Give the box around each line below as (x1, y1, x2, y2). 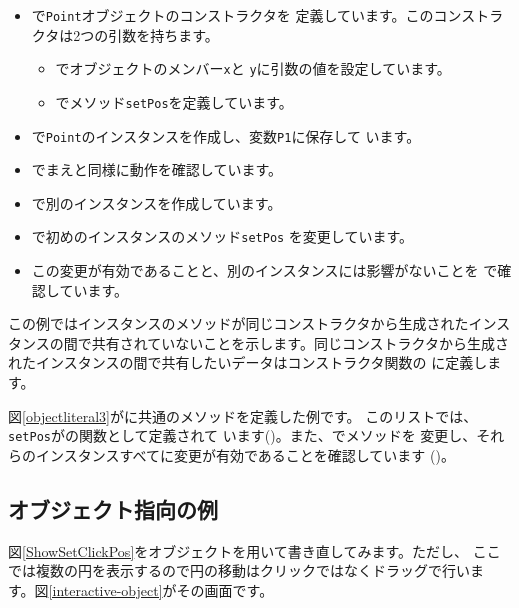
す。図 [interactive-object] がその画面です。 (8, 579, 274, 600)
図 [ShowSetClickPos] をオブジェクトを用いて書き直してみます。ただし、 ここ (8, 540, 501, 561)
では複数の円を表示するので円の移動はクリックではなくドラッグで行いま (8, 560, 484, 581)
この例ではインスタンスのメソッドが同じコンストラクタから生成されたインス (8, 313, 511, 334)
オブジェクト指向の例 (8, 493, 218, 524)
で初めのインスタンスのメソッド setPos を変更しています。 (31, 226, 414, 247)
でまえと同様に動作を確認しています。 (31, 159, 282, 180)
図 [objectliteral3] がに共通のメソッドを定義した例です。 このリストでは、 (8, 405, 478, 426)
